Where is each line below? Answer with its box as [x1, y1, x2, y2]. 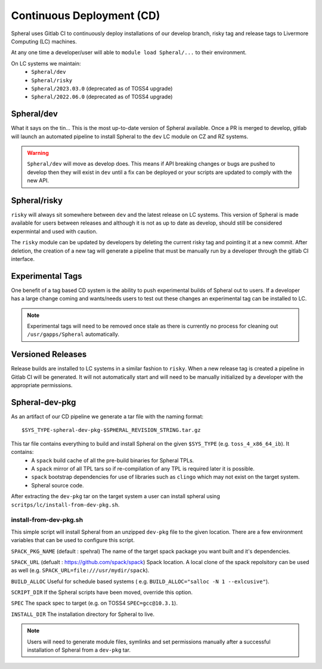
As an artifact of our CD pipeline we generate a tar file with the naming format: [11, 413, 204, 420]
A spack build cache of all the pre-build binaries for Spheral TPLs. [31, 456, 194, 464]
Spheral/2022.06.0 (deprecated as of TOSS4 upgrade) [31, 93, 173, 101]
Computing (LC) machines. [11, 38, 78, 45]
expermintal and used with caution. [11, 228, 98, 235]
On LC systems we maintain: [11, 60, 81, 67]
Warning [27, 149, 49, 156]
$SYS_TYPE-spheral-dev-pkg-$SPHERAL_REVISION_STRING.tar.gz [21, 427, 201, 434]
